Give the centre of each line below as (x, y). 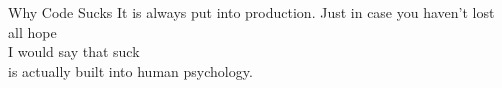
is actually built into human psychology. (130, 70)
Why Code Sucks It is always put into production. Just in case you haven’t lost (251, 12)
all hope (32, 31)
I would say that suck (74, 51)
